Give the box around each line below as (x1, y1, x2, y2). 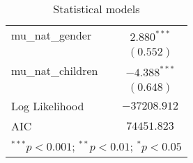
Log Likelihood (11, 98, 84, 114)
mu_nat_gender (11, 27, 92, 43)
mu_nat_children (11, 62, 98, 78)
